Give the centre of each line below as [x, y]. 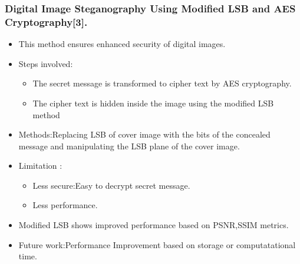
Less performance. [65, 205]
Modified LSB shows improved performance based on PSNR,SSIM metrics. [154, 225]
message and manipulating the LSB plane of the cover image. [129, 146]
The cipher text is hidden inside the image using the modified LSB [153, 103]
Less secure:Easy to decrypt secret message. [111, 185]
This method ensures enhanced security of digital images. [122, 44]
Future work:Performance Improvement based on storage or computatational [157, 244]
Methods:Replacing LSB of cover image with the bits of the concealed [144, 134]
